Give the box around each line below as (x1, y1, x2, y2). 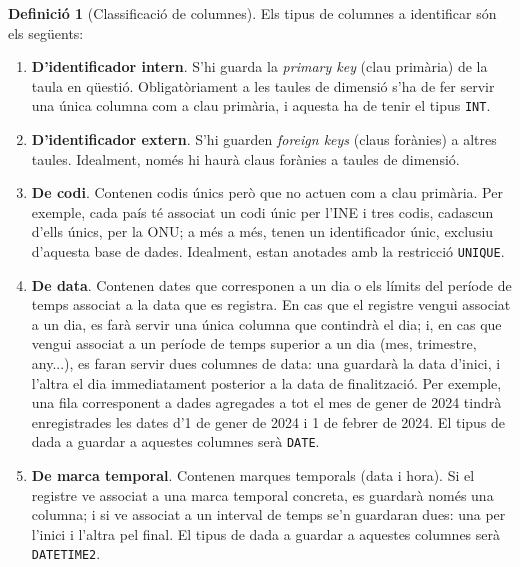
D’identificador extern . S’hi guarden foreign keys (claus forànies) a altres (31, 129, 497, 150)
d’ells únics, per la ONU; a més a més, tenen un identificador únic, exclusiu (31, 221, 494, 242)
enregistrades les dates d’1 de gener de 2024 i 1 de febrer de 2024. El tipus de (31, 411, 506, 432)
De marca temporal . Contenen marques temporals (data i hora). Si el (31, 465, 475, 486)
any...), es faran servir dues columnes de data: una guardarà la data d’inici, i (31, 353, 501, 374)
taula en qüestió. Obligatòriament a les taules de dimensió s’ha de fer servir (31, 75, 495, 96)
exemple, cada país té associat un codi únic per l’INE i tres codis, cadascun (31, 201, 494, 222)
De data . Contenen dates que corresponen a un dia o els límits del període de (31, 274, 512, 295)
